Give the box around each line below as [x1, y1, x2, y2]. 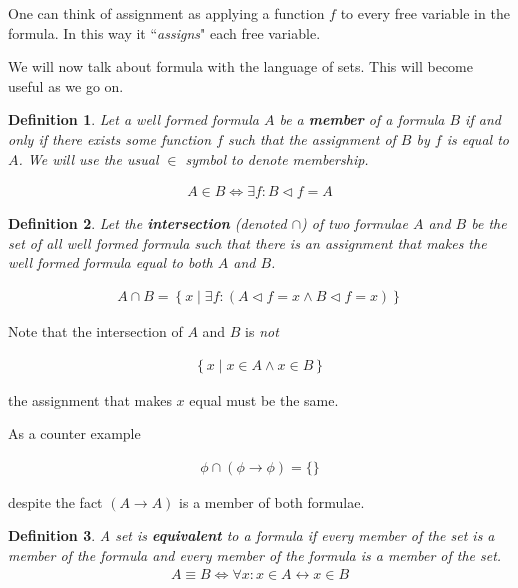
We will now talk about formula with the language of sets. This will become [8, 56, 473, 77]
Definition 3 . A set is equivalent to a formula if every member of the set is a [8, 525, 495, 546]
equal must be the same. [189, 389, 339, 410]
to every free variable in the [340, 3, 510, 23]
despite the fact [8, 491, 103, 512]
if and [465, 109, 501, 130]
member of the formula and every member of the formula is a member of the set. [8, 545, 502, 566]
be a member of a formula [279, 109, 445, 130]
